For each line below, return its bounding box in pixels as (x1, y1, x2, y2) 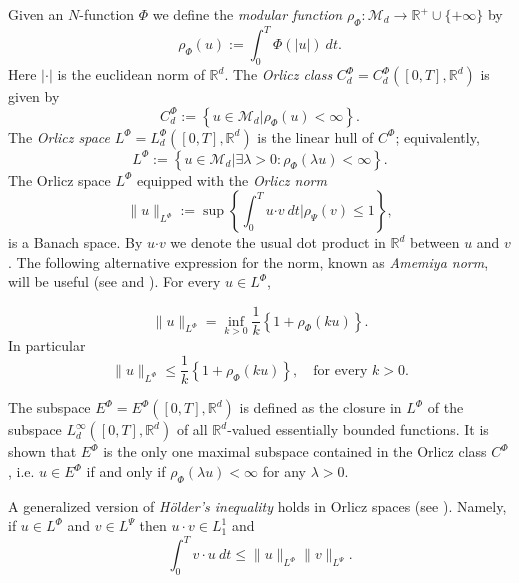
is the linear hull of (257, 126, 374, 147)
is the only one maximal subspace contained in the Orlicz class (103, 441, 487, 462)
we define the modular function (152, 4, 343, 24)
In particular (8, 334, 86, 355)
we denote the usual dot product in (170, 232, 386, 253)
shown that (8, 441, 77, 462)
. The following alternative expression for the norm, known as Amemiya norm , (8, 251, 489, 272)
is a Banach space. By (8, 232, 143, 253)
